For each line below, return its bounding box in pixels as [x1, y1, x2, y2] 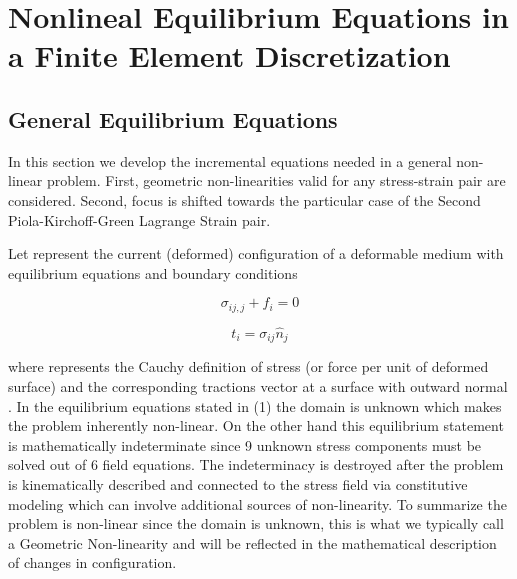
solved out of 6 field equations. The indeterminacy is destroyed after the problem [8, 454, 504, 475]
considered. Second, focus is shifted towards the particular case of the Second [8, 189, 481, 210]
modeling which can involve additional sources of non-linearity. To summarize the [8, 493, 507, 514]
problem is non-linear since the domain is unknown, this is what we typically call [8, 513, 504, 534]
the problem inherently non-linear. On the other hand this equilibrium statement [8, 415, 504, 436]
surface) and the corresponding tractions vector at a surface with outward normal [8, 376, 508, 397]
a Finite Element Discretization [8, 35, 451, 76]
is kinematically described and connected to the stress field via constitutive [8, 474, 468, 495]
